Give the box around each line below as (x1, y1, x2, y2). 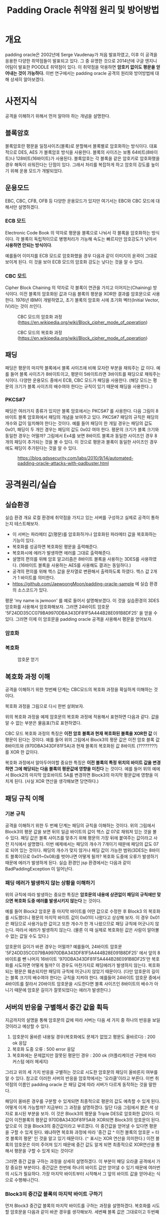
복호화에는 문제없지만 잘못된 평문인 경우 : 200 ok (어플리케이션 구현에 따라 (12, 1052, 157, 1058)
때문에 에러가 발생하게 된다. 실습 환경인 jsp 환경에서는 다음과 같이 (5, 860, 131, 866)
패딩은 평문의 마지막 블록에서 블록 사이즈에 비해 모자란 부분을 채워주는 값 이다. (5, 365, 156, 371)
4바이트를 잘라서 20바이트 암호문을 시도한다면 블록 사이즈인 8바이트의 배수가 (5, 981, 153, 987)
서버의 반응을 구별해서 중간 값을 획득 (5, 1003, 109, 1011)
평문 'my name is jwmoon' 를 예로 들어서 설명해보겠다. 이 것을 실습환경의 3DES (5, 598, 160, 604)
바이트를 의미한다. (20, 575, 55, 580)
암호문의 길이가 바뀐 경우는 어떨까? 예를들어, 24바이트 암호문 (5, 944, 123, 950)
